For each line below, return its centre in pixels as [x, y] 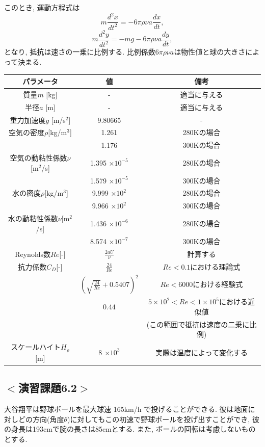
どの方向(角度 [41, 419]
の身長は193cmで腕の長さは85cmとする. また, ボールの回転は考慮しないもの [130, 429]
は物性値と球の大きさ [210, 52]
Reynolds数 [33, 254]
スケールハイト [36, 347]
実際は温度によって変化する [202, 352]
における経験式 [218, 284]
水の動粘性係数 [33, 218]
